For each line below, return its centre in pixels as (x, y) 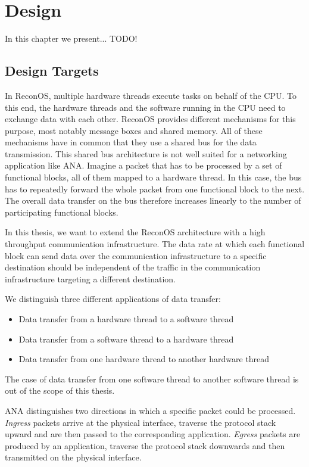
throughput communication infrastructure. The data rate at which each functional (155, 244)
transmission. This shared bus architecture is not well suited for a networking (146, 153)
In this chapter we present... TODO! (71, 38)
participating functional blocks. (62, 212)
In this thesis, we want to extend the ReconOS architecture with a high (135, 232)
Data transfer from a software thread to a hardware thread (126, 339)
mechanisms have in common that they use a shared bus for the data (131, 142)
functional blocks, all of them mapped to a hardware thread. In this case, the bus (153, 177)
